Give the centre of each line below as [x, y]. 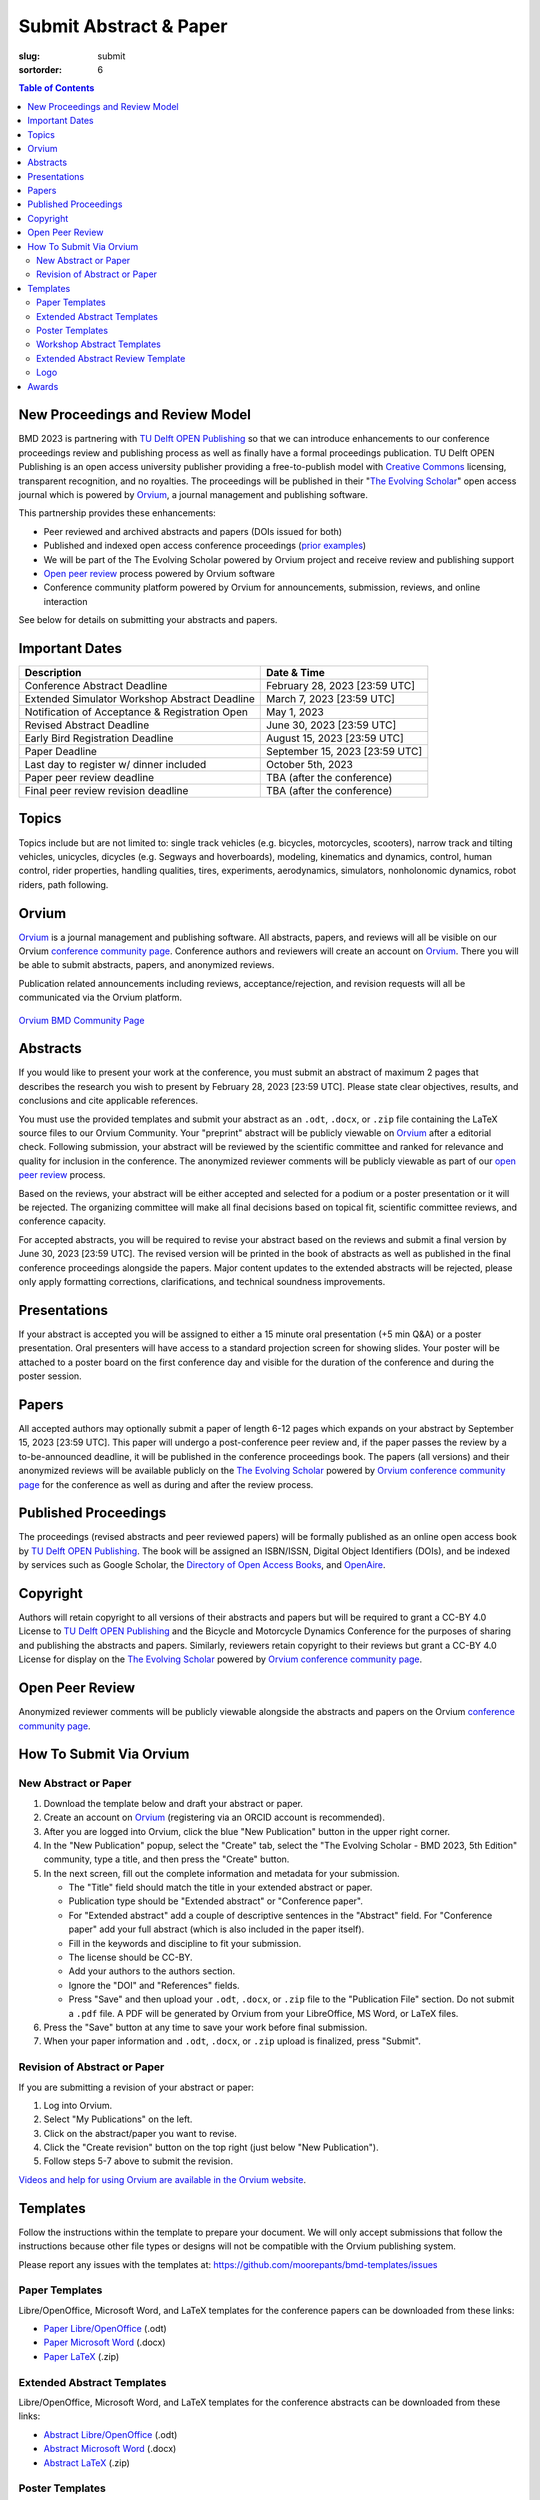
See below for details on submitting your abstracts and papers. [148, 620]
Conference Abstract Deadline [96, 686]
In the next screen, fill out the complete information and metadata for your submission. [221, 1873]
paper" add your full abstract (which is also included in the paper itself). [216, 1929]
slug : [29, 56]
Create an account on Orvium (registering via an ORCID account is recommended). [214, 1817]
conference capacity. [62, 1221]
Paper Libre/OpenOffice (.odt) [105, 2329]
